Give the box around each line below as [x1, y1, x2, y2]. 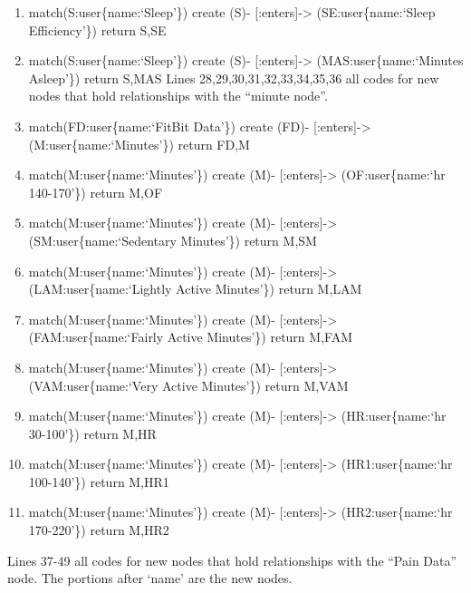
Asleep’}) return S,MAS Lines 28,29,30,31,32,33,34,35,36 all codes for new [28, 68, 439, 87]
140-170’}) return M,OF [28, 182, 163, 201]
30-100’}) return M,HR [28, 423, 157, 442]
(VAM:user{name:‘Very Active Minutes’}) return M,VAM [28, 375, 349, 394]
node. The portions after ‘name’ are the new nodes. [7, 569, 293, 588]
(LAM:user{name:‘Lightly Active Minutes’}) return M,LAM [28, 279, 362, 298]
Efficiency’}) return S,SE [28, 20, 167, 39]
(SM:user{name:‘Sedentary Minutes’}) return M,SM [28, 230, 317, 249]
